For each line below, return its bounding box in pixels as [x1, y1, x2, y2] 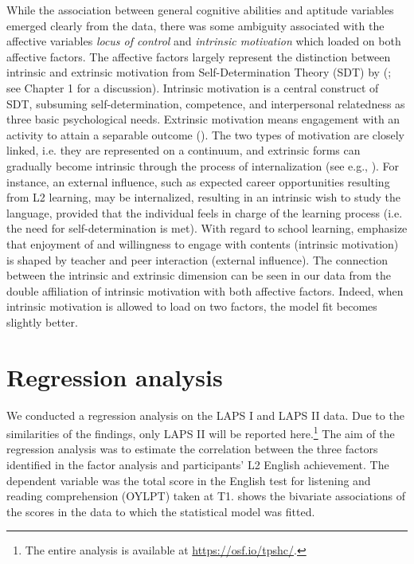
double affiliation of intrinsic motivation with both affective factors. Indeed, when [6, 282, 404, 299]
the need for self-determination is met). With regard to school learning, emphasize [6, 220, 408, 237]
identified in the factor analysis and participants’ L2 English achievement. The [6, 456, 389, 473]
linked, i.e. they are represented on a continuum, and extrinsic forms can [6, 142, 361, 159]
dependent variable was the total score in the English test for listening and [6, 472, 371, 488]
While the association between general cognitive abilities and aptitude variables [6, 2, 394, 18]
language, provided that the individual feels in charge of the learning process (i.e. [6, 204, 403, 221]
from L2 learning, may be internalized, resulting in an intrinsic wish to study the [6, 189, 401, 206]
